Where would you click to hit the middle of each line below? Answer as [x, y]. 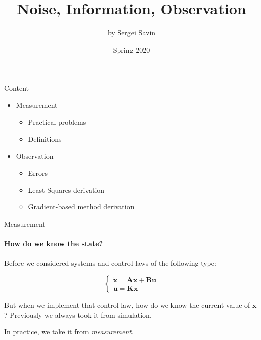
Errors [38, 173]
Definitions [45, 139]
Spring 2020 [132, 49]
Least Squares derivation [66, 189]
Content [16, 88]
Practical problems [57, 122]
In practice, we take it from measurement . [69, 332]
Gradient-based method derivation [81, 207]
